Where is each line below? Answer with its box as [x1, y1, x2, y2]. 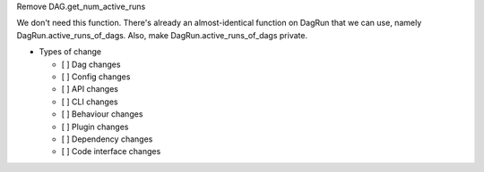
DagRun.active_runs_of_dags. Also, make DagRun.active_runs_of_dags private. [16, 29, 308, 40]
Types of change [39, 46, 102, 57]
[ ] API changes [61, 84, 118, 94]
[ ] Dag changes [61, 59, 121, 70]
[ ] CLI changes [61, 96, 118, 107]
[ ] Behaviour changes [61, 109, 143, 119]
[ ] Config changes [61, 71, 131, 82]
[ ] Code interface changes [61, 146, 161, 157]
